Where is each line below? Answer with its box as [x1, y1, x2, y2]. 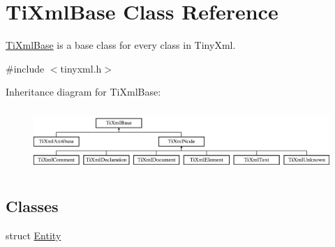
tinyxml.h [60, 61, 102, 75]
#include [6, 61, 45, 75]
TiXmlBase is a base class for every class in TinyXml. [6, 38, 236, 52]
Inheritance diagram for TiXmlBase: [6, 84, 161, 99]
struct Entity [6, 227, 61, 242]
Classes [6, 195, 59, 217]
